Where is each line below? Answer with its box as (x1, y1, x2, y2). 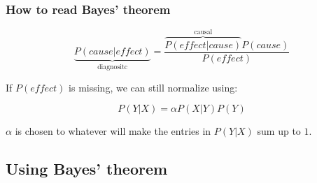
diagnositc (97, 64, 128, 71)
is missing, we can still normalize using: (69, 80, 238, 94)
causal (194, 28, 213, 36)
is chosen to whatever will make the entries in (15, 124, 211, 138)
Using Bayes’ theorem (6, 158, 168, 180)
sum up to (257, 124, 301, 138)
